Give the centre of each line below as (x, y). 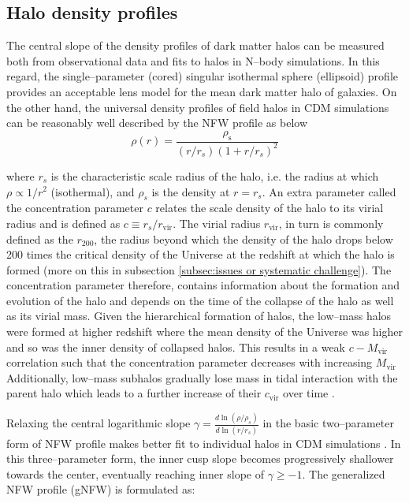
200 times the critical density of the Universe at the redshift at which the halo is (201, 254)
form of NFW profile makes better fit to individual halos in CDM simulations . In (204, 443)
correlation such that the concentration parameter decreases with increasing (190, 362)
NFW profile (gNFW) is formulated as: (101, 489)
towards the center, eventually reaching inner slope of (135, 473)
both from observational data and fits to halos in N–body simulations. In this (193, 60)
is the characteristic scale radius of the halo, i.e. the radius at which (215, 175)
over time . (309, 393)
